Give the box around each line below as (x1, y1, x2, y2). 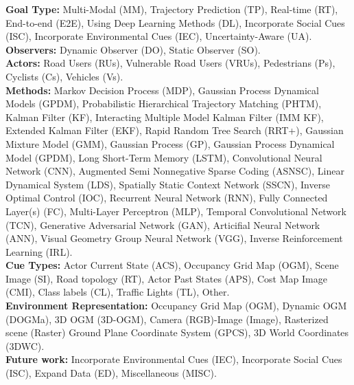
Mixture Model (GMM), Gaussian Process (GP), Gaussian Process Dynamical (5, 136, 335, 151)
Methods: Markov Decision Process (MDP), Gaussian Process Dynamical (5, 82, 319, 97)
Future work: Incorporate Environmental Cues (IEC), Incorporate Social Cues (5, 352, 342, 366)
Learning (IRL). (5, 244, 73, 258)
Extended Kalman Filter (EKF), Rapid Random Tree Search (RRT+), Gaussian (5, 123, 344, 137)
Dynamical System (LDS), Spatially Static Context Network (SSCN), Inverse (5, 177, 330, 191)
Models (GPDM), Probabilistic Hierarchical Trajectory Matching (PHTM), (5, 96, 322, 111)
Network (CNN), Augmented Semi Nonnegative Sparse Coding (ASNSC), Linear (5, 164, 344, 178)
